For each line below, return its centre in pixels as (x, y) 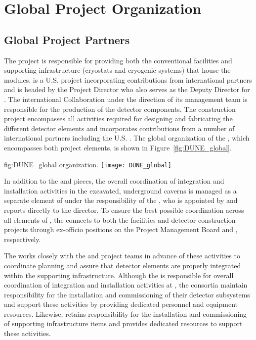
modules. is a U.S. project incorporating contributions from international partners (128, 79)
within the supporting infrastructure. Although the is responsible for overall (119, 275)
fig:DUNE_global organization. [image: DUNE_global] (88, 164)
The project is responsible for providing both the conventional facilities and (118, 60)
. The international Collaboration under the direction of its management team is (126, 99)
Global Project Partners (67, 39)
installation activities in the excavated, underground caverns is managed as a (120, 190)
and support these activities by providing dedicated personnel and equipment (121, 304)
